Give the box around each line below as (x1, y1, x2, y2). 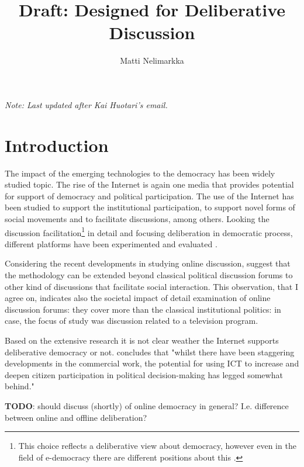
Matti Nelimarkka (120, 54, 184, 67)
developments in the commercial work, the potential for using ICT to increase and (5, 357, 299, 369)
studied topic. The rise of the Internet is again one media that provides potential (5, 178, 294, 191)
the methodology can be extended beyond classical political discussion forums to (5, 269, 293, 281)
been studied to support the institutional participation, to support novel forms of (5, 201, 295, 213)
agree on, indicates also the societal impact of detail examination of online (5, 292, 271, 304)
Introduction (5, 133, 109, 157)
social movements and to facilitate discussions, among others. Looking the (5, 213, 270, 224)
